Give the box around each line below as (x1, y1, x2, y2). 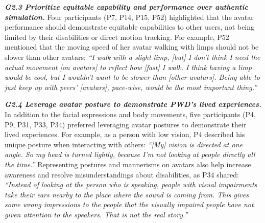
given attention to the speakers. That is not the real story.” (5, 209, 188, 219)
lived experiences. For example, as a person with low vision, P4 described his (5, 129, 245, 140)
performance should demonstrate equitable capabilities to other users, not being (5, 21, 255, 32)
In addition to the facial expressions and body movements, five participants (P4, (5, 108, 256, 119)
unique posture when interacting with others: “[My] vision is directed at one (5, 139, 243, 149)
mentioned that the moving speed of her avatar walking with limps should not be (5, 41, 259, 52)
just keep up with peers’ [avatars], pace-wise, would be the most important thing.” (5, 81, 257, 92)
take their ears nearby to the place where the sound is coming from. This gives (5, 189, 249, 199)
